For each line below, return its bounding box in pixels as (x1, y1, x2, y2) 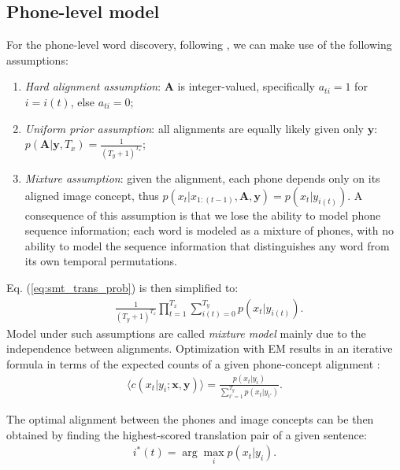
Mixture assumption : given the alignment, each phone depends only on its (24, 170, 380, 187)
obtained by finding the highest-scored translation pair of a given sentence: (6, 426, 367, 442)
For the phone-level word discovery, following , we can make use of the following (6, 36, 392, 53)
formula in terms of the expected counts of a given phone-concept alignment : (6, 355, 380, 372)
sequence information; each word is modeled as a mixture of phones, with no (24, 222, 394, 239)
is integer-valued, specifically (177, 78, 315, 94)
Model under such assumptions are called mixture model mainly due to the (6, 324, 366, 341)
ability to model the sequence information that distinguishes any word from (24, 237, 390, 254)
